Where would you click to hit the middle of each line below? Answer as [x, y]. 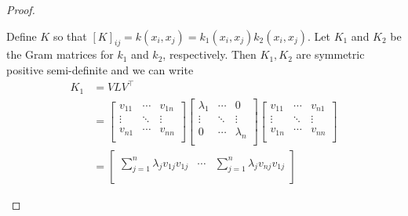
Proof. [21, 9]
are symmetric [330, 54]
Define [22, 36]
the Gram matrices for [60, 54]
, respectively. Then [209, 54]
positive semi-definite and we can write [100, 69]
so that [70, 36]
